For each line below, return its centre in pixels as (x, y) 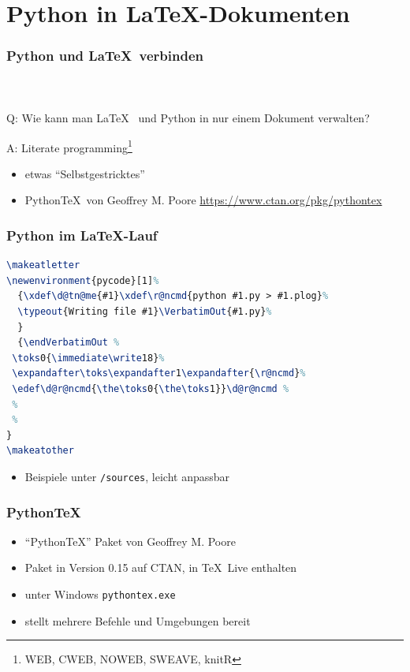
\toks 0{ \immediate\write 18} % (88, 358)
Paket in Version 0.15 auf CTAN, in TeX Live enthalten (161, 567)
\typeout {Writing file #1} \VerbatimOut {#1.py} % (145, 312)
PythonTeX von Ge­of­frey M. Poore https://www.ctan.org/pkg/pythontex (203, 200)
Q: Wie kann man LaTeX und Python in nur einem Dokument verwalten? (188, 118)
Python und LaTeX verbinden (105, 56)
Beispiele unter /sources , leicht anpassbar (127, 476)
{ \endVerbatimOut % (69, 343)
